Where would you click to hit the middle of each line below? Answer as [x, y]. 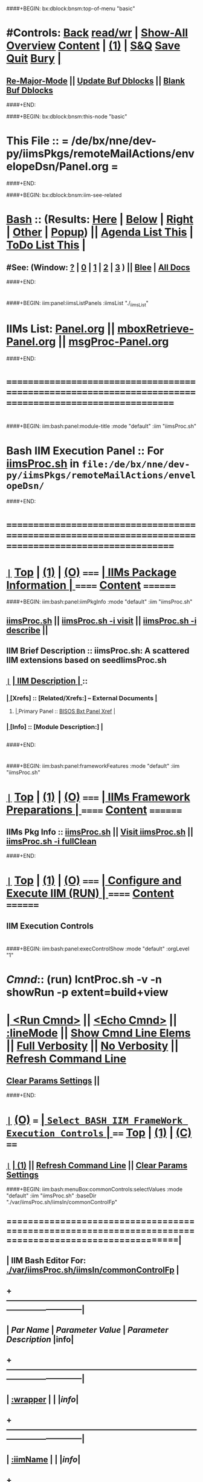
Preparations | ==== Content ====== [94, 810]
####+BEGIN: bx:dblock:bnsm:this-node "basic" [67, 117]
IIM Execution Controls [50, 926]
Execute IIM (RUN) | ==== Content [90, 893]
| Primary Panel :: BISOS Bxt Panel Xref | [65, 711]
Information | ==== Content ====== [91, 585]
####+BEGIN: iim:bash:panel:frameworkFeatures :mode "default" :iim [93, 766]
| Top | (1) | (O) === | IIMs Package [92, 572]
